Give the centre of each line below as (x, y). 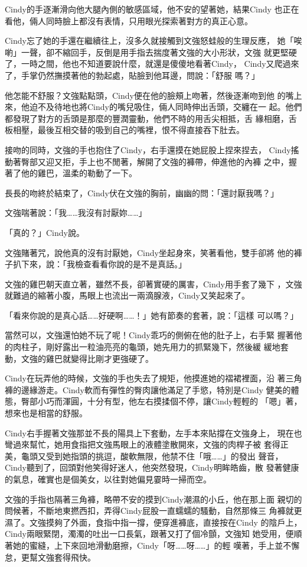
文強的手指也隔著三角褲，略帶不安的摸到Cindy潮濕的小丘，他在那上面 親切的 (153, 499)
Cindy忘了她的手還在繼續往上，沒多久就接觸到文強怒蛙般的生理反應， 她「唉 (153, 41)
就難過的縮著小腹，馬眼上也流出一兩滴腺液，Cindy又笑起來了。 (127, 295)
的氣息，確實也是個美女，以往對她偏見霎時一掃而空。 (108, 479)
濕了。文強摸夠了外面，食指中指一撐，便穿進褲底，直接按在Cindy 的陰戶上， (153, 522)
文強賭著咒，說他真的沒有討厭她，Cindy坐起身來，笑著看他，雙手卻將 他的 (149, 252)
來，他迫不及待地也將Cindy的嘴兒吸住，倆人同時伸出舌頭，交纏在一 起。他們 (153, 107)
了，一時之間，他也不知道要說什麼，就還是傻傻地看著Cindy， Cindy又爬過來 (152, 64)
